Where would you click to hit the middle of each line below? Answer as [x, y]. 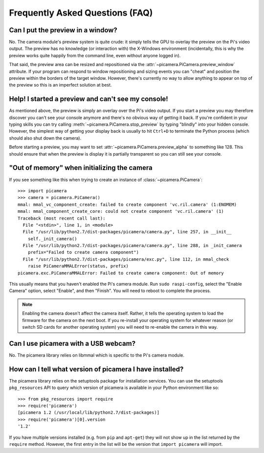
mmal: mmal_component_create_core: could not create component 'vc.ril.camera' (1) [121, 211]
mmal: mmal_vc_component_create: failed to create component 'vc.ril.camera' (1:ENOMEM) [127, 204]
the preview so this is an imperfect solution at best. [60, 85]
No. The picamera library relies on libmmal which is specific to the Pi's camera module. [97, 355]
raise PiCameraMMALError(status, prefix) [78, 266]
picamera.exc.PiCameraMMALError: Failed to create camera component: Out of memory [121, 273]
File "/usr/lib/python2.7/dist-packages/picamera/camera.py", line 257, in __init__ [127, 232]
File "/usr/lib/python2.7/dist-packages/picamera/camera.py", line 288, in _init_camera [132, 246]
